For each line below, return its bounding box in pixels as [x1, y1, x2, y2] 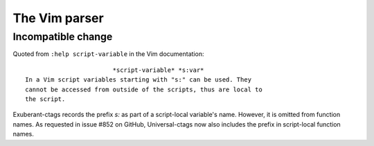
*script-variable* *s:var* [112, 66, 204, 74]
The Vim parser [12, 10, 104, 26]
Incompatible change [12, 30, 113, 43]
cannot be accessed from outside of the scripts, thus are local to [25, 85, 262, 93]
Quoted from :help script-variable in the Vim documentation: [12, 50, 204, 58]
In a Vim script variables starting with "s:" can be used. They [25, 76, 252, 84]
